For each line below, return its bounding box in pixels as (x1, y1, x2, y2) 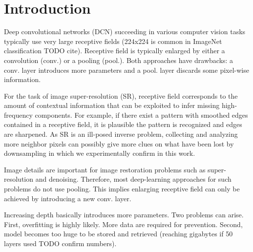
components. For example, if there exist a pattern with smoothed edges (35, 109, 248, 120)
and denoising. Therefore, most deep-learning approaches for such (35, 174, 232, 184)
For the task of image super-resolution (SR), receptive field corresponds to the (4, 90, 238, 101)
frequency (4, 109, 33, 120)
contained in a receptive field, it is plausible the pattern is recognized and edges (4, 119, 242, 129)
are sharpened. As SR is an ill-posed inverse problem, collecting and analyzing (4, 129, 238, 139)
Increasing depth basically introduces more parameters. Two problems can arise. (4, 210, 244, 220)
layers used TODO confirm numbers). (4, 238, 117, 248)
